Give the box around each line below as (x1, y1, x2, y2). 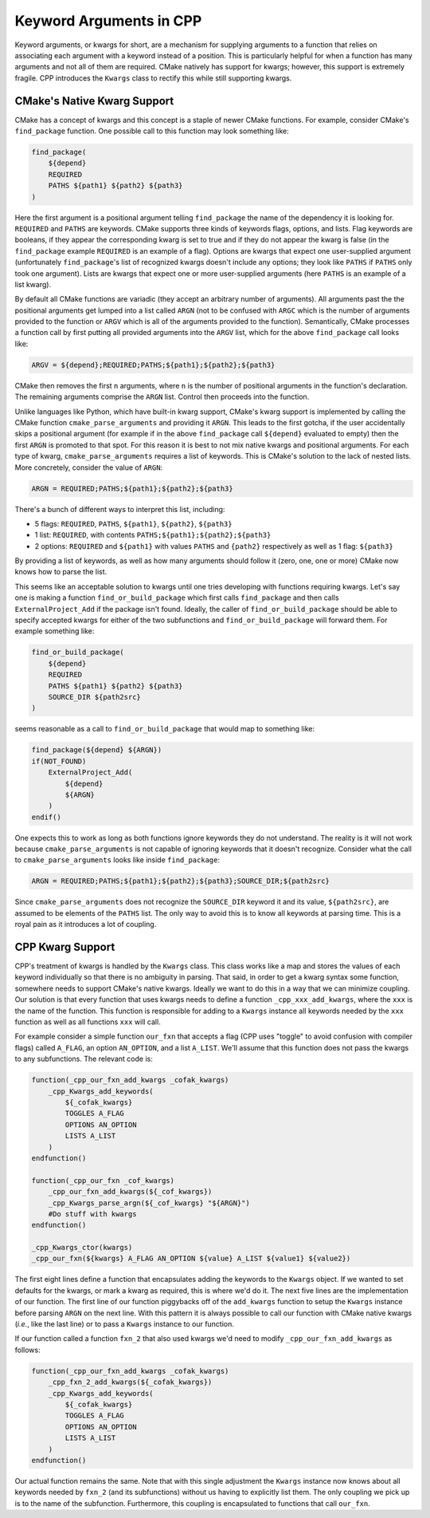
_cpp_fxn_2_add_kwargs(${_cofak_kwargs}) (48, 1378, 213, 1387)
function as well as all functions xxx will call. (14, 1017, 161, 1027)
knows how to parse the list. (14, 567, 107, 577)
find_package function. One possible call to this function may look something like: (14, 126, 290, 136)
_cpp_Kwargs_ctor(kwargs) (31, 1243, 133, 1252)
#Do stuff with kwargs (48, 1209, 137, 1218)
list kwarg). (14, 279, 52, 289)
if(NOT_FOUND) (31, 756, 87, 766)
